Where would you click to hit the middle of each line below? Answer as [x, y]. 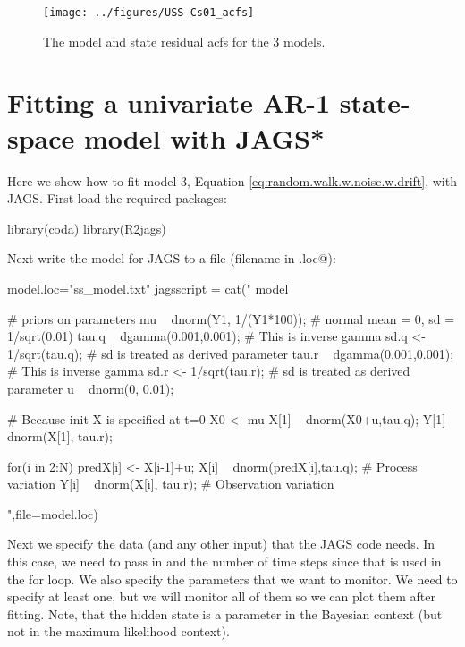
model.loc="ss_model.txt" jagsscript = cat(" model [148, 288]
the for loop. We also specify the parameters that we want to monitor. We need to [232, 579]
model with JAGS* [204, 137]
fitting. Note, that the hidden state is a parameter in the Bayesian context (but [225, 613]
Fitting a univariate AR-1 [169, 102]
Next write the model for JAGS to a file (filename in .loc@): [172, 258]
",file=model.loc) [53, 513]
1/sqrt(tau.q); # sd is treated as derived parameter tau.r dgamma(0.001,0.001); [231, 353]
